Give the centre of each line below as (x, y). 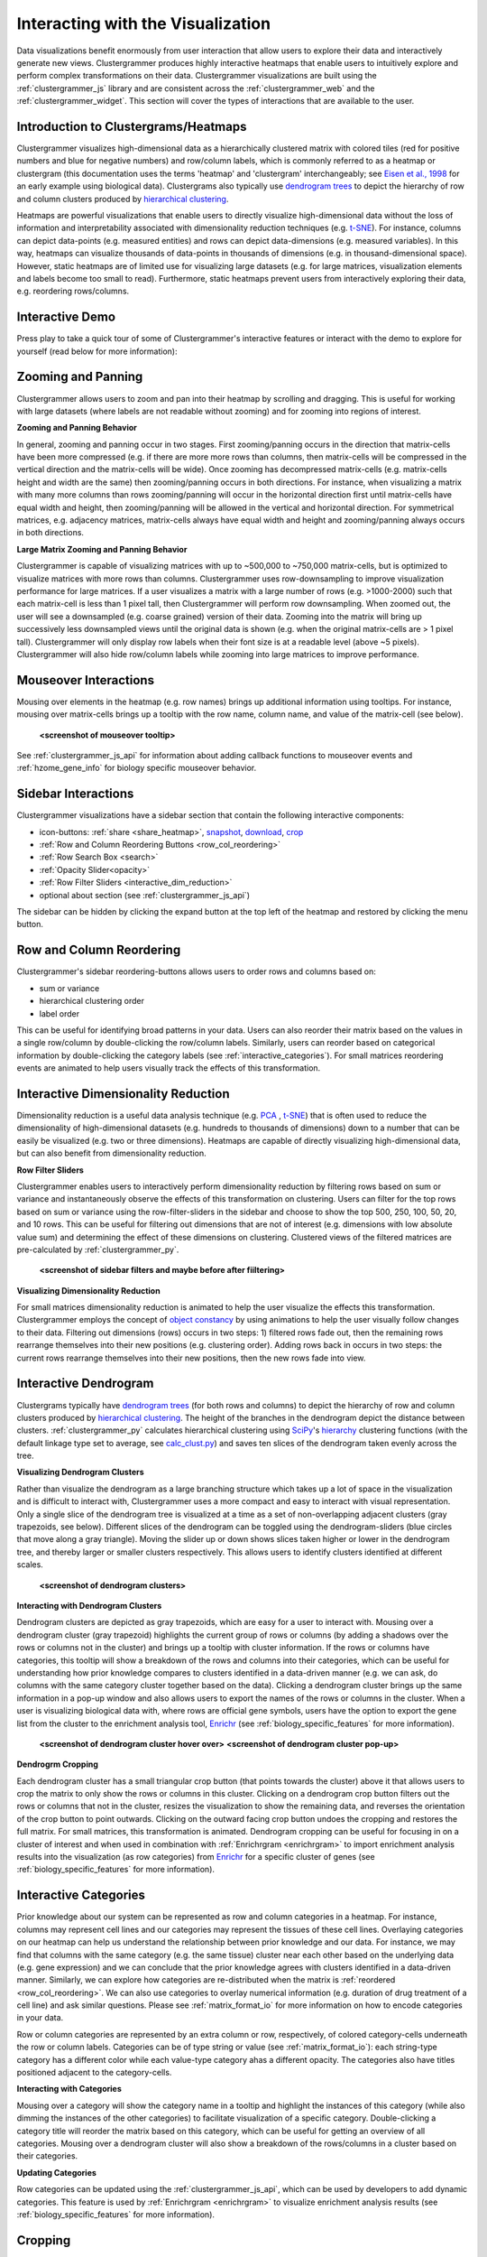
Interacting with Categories (69, 2089)
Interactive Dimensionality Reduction (123, 1094)
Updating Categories (56, 2172)
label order (60, 1013)
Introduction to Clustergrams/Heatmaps (132, 126)
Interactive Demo (66, 317)
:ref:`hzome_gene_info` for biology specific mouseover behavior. (137, 768)
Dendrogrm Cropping (57, 1764)
